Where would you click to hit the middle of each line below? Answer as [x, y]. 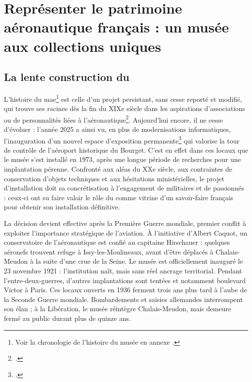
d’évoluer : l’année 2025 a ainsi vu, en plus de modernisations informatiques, [117, 129]
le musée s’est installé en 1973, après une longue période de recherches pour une [123, 159]
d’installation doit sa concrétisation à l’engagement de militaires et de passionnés [124, 188]
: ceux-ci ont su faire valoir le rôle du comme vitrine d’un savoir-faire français [119, 197]
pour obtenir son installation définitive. [62, 207]
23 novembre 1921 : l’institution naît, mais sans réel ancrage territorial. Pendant [123, 271]
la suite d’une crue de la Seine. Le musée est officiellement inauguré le [139, 261]
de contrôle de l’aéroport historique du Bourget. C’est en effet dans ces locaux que [126, 150]
